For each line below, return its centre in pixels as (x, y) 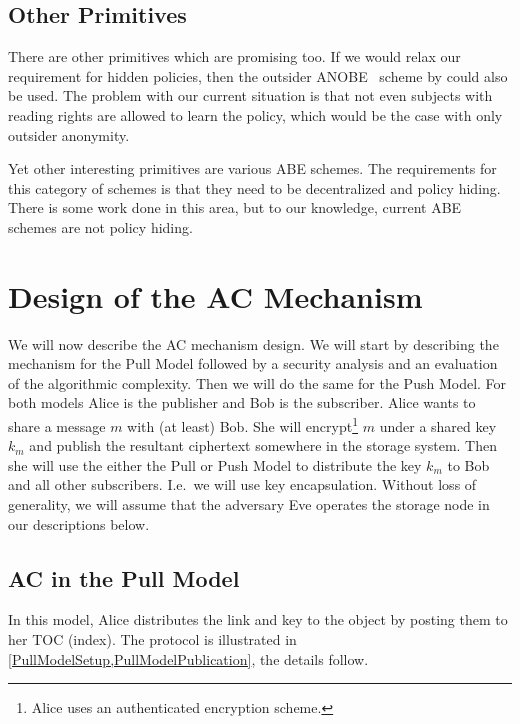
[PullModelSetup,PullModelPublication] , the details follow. (188, 658)
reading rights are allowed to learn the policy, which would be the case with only (255, 114)
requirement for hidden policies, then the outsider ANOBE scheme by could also (258, 75)
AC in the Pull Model (124, 577)
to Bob (468, 464)
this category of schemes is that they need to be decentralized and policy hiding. (254, 187)
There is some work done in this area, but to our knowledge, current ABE (235, 207)
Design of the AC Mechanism (215, 295)
